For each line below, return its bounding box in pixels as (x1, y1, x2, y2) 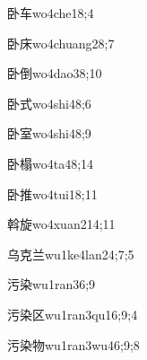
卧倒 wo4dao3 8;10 (7, 64, 102, 83)
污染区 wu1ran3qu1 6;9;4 (7, 304, 138, 323)
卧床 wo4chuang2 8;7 (7, 33, 115, 52)
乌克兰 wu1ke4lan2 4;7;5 (7, 244, 134, 263)
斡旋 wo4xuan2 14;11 (7, 215, 116, 233)
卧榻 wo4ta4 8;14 (7, 154, 94, 172)
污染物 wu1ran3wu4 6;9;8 (7, 335, 140, 354)
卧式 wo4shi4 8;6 (7, 93, 91, 112)
